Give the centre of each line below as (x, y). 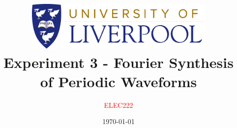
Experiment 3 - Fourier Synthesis (118, 62)
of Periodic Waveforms (118, 81)
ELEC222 (118, 105)
